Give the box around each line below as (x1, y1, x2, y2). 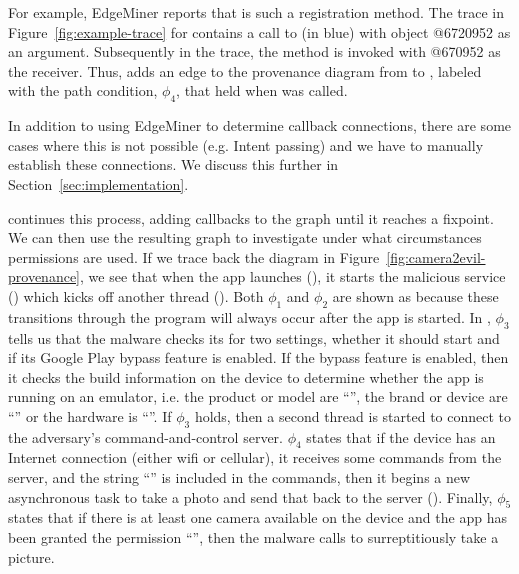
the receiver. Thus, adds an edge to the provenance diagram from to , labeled (8, 60, 482, 81)
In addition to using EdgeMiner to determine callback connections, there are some (8, 115, 512, 136)
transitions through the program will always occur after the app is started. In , (8, 306, 491, 327)
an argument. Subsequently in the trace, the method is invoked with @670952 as (8, 41, 501, 62)
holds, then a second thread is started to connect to (194, 405, 512, 426)
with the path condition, (8, 80, 158, 101)
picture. (8, 546, 55, 567)
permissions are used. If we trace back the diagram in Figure (8, 246, 380, 267)
